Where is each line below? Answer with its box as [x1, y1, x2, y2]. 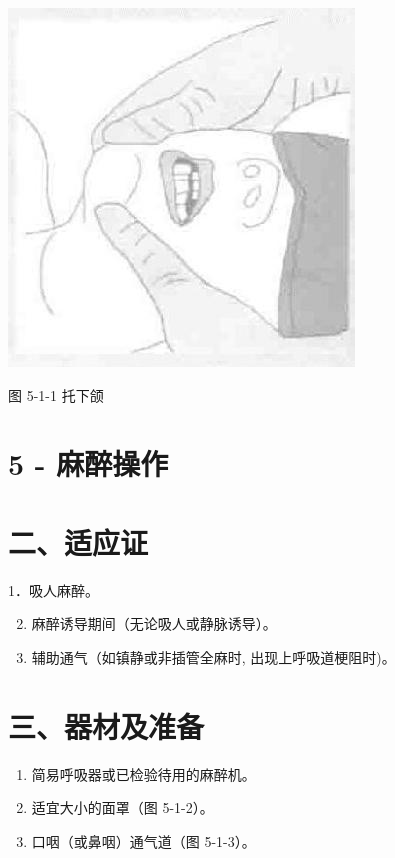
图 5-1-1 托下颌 [8, 384, 104, 405]
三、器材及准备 [8, 705, 205, 746]
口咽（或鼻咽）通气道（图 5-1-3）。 [31, 830, 256, 851]
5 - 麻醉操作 [8, 443, 169, 484]
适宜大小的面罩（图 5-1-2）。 [31, 797, 214, 818]
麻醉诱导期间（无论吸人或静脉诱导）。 [31, 613, 277, 634]
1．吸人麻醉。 [8, 579, 99, 600]
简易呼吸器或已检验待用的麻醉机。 [31, 763, 256, 784]
